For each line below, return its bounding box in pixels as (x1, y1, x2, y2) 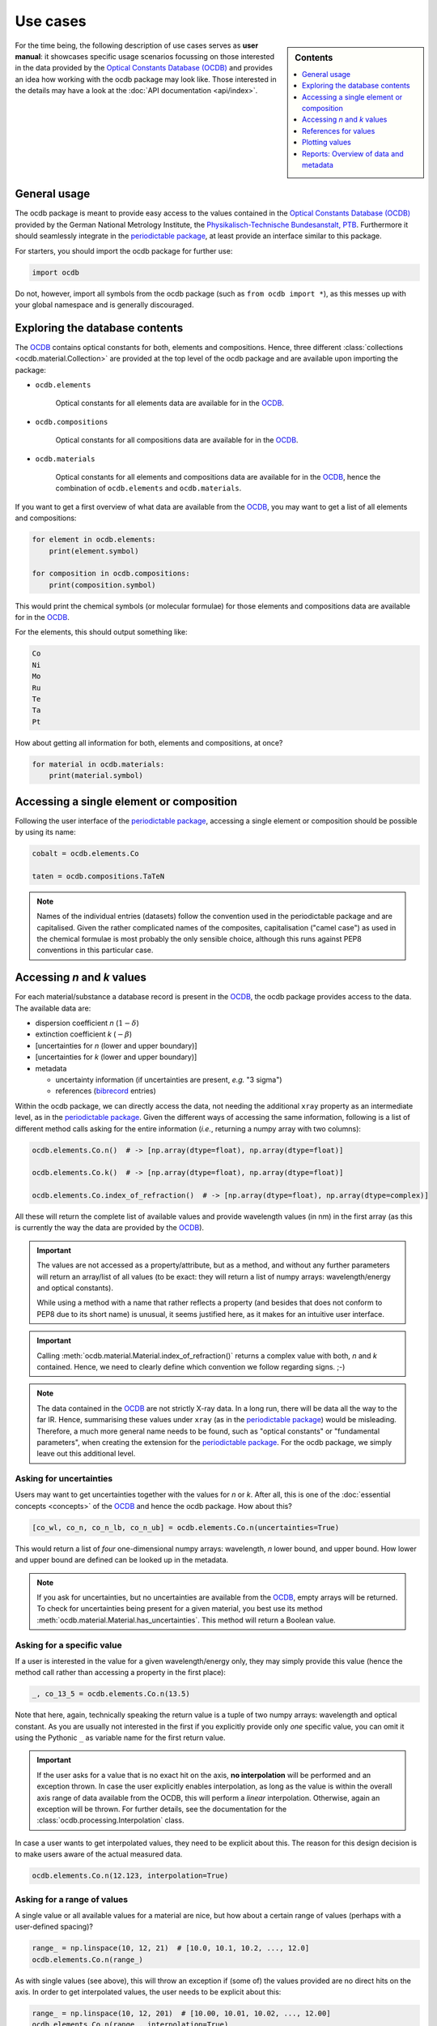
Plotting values (302, 138, 351, 147)
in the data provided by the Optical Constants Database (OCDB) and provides (15, 63, 273, 73)
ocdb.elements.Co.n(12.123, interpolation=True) (32, 1871, 229, 1880)
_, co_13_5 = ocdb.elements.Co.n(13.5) (32, 1690, 190, 1699)
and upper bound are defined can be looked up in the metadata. (15, 1555, 229, 1565)
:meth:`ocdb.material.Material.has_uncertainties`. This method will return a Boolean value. (36, 1615, 336, 1625)
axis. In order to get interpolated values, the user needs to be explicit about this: (15, 1987, 282, 1997)
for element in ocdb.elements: (32, 535, 157, 545)
